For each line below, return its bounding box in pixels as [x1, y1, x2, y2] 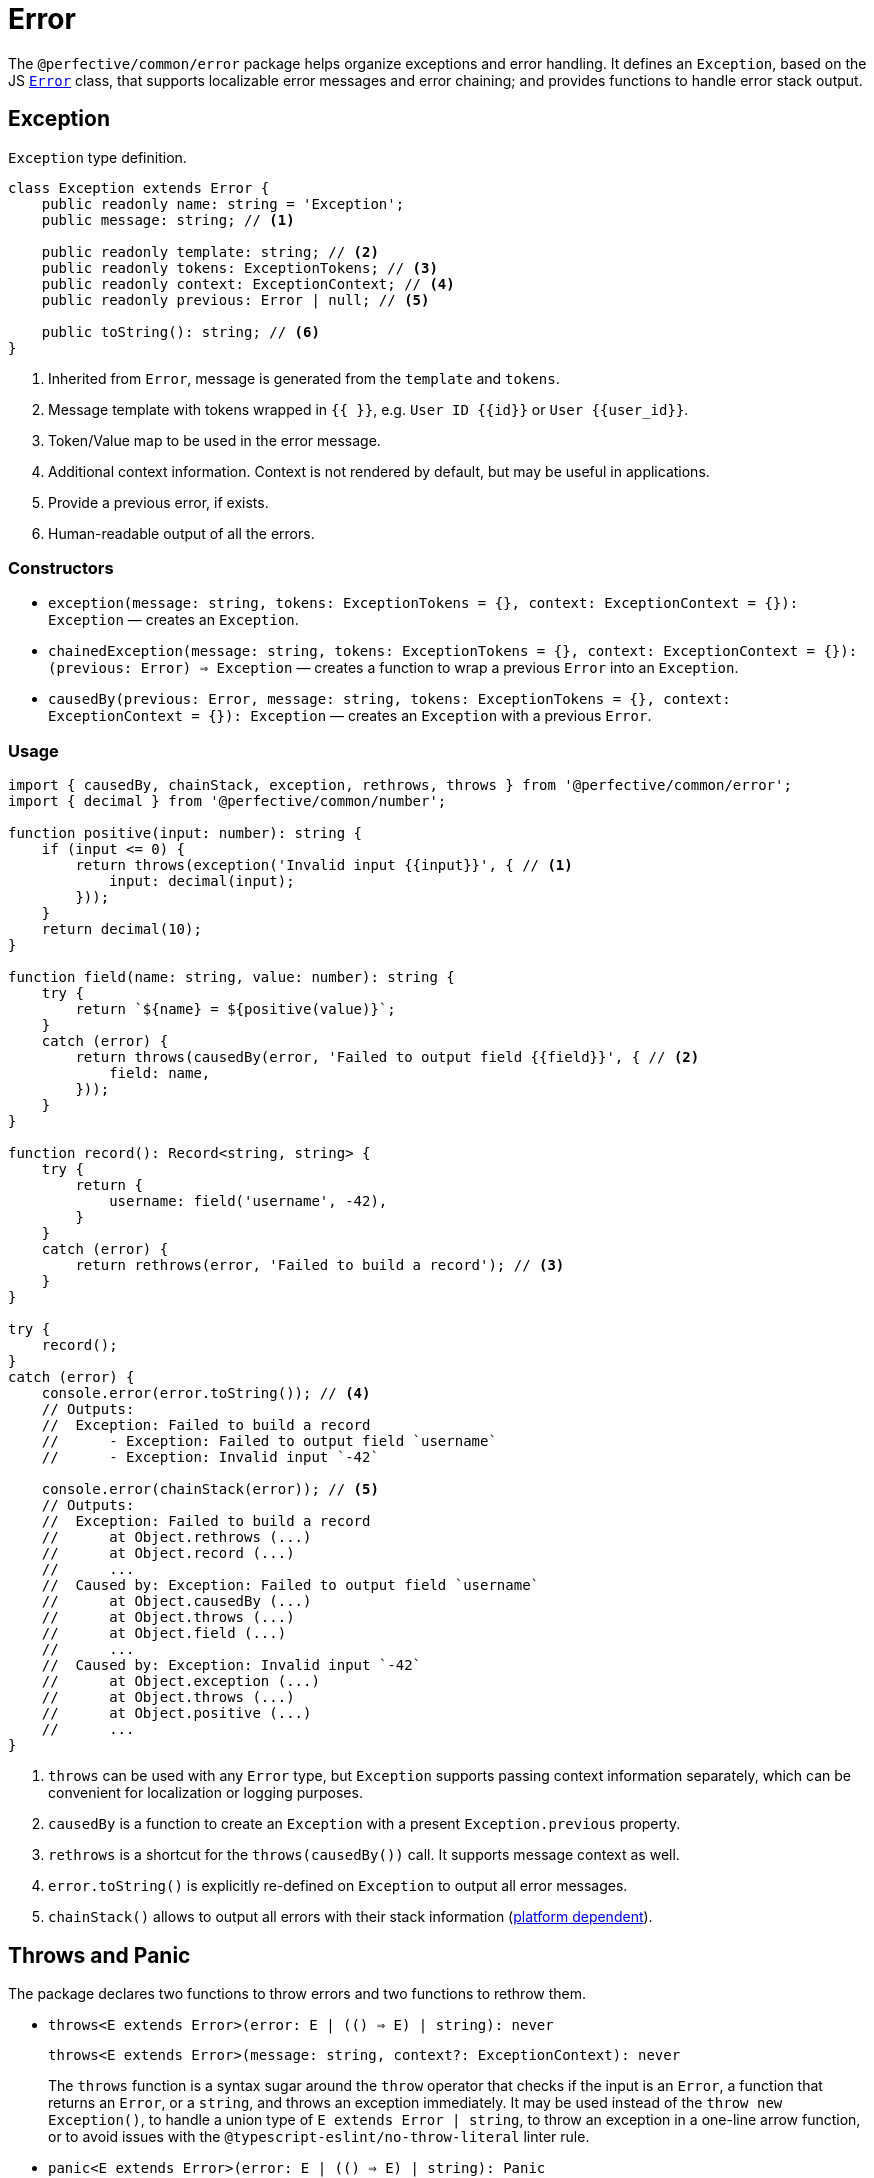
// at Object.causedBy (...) [41, 1593, 312, 1610]
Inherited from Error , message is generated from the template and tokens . [48, 369, 560, 387]
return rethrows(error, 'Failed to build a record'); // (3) [75, 1257, 565, 1274]
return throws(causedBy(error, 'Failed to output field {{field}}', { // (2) [75, 1049, 700, 1066]
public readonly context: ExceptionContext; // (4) [41, 275, 455, 292]
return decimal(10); [41, 921, 202, 938]
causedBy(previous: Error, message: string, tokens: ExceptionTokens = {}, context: [48, 691, 731, 708]
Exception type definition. [8, 148, 187, 166]
